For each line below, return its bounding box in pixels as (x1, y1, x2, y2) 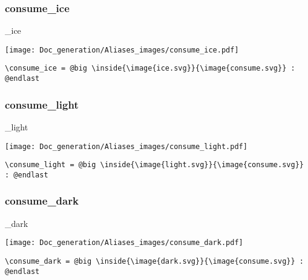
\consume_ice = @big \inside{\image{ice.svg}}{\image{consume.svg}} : (5, 64, 295, 73)
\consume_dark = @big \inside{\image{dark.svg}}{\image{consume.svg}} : (5, 257, 304, 266)
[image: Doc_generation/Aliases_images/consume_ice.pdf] (5, 45, 239, 54)
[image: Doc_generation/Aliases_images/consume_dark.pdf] (5, 238, 243, 247)
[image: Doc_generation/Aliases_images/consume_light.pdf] (5, 142, 247, 151)
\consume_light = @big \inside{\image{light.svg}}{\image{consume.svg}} (5, 161, 304, 170)
